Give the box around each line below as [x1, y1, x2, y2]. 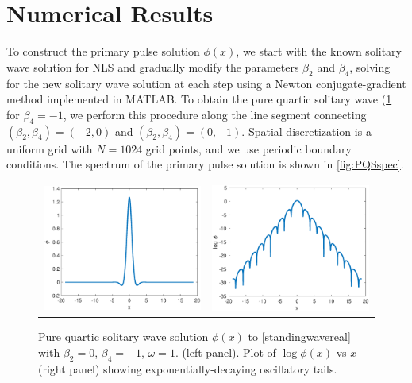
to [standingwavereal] [248, 328, 351, 345]
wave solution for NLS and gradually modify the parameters [6, 58, 299, 75]
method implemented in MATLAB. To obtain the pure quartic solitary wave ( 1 [6, 91, 392, 107]
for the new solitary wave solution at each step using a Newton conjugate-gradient [6, 75, 406, 91]
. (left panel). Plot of [175, 343, 276, 360]
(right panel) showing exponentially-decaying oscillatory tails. [38, 360, 337, 377]
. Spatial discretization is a [241, 122, 372, 139]
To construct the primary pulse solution [6, 43, 200, 60]
